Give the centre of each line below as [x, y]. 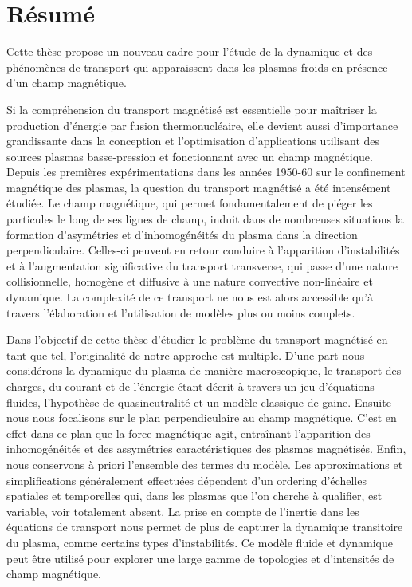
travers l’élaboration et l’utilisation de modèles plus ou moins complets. [181, 312]
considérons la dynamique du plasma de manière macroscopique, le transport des [204, 370]
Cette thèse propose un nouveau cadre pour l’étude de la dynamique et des [190, 51]
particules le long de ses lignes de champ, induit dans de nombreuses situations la [205, 219]
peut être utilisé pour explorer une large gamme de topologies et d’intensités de [200, 558]
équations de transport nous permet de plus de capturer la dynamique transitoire [205, 527]
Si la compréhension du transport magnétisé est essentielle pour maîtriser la [192, 109]
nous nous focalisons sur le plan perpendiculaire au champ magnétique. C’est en [202, 418]
